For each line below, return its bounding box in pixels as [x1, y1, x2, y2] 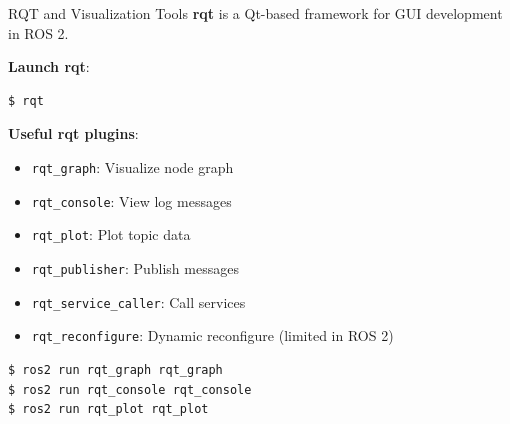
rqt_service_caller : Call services [31, 291, 246, 312]
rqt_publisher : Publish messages [31, 257, 239, 278]
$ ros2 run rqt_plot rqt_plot [8, 402, 209, 417]
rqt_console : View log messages [31, 190, 232, 211]
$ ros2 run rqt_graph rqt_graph [8, 362, 223, 377]
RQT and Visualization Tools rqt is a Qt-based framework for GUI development [8, 3, 503, 23]
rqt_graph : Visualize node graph [31, 156, 234, 177]
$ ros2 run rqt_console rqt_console [8, 382, 252, 397]
